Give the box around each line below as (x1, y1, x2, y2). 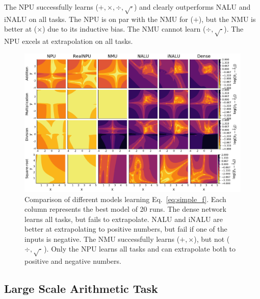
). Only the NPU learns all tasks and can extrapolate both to (44, 243, 236, 254)
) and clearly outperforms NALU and (134, 2, 251, 12)
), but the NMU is (198, 13, 256, 24)
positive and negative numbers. (24, 256, 121, 266)
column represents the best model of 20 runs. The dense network (24, 204, 227, 214)
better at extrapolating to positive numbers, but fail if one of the (24, 223, 227, 234)
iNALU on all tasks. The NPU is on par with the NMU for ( (4, 13, 193, 24)
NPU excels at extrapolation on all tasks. (4, 36, 133, 46)
